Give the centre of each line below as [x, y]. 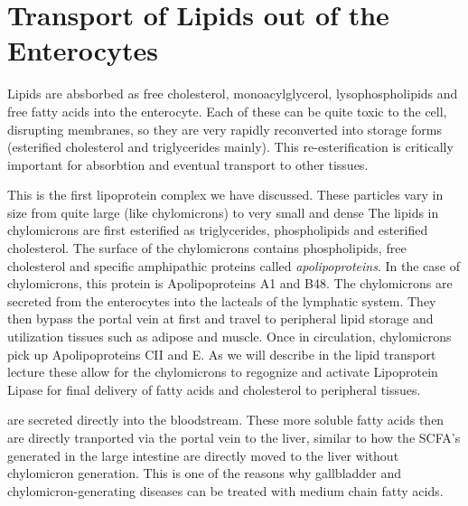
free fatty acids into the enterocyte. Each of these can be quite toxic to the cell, [227, 111]
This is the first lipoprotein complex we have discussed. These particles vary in [225, 195]
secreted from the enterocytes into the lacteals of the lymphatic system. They [222, 300]
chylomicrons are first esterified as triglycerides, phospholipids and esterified [218, 230]
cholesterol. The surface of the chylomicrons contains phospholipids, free [207, 248]
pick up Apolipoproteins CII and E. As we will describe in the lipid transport [222, 354]
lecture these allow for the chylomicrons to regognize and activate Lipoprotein [223, 372]
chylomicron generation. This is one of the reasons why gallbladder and [205, 473]
